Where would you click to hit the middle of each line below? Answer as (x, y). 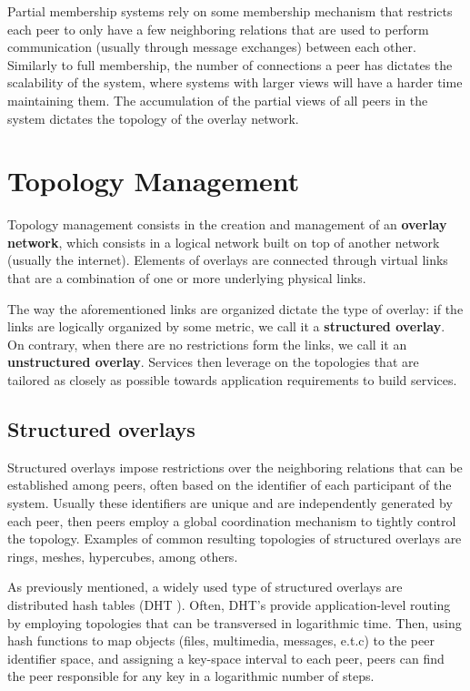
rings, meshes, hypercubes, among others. (123, 556)
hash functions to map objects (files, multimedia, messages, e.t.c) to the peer (221, 640)
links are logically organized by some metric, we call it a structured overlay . (226, 326)
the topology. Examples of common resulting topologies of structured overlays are (235, 539)
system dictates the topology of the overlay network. (153, 118)
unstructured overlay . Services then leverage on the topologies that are (213, 362)
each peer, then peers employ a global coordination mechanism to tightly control (232, 520)
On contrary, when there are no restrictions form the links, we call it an (207, 344)
